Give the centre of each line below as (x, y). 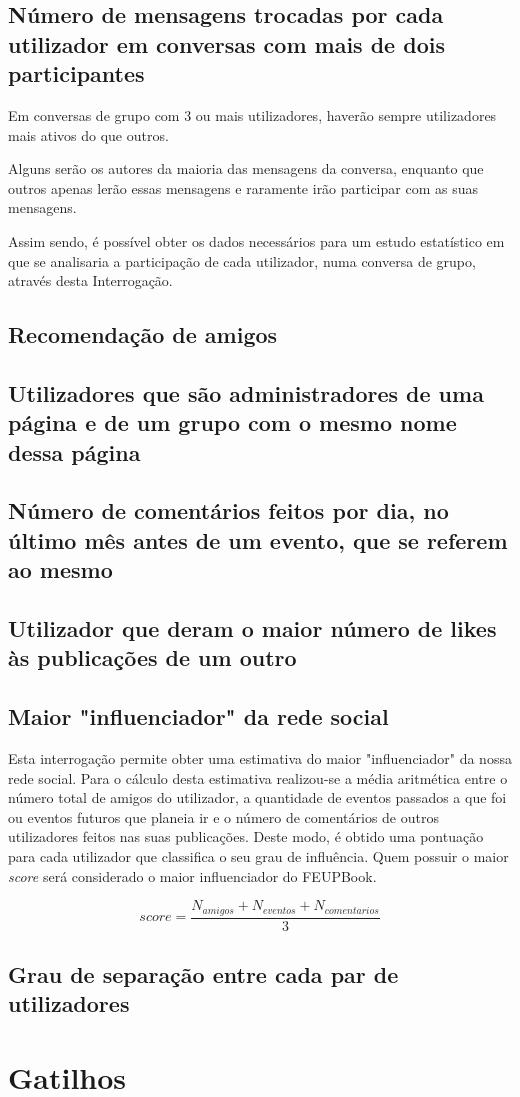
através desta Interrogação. (90, 280)
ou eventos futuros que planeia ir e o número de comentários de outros (223, 816)
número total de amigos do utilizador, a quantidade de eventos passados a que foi (257, 797)
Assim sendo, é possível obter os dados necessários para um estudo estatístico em (256, 240)
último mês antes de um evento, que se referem (258, 539)
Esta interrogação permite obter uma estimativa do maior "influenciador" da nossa (260, 758)
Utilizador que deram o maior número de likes (252, 628)
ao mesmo (60, 569)
